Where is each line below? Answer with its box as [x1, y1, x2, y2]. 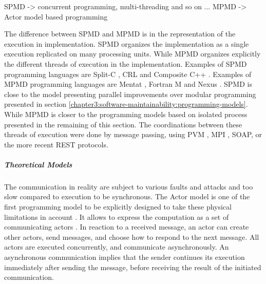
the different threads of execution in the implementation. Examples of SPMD [4, 58, 247, 69]
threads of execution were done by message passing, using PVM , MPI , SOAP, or [4, 129, 262, 140]
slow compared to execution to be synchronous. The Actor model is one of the [4, 191, 250, 202]
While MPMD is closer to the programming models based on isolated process [4, 108, 248, 119]
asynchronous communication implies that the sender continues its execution [4, 252, 245, 262]
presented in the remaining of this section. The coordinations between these [4, 119, 242, 129]
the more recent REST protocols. [4, 139, 108, 149]
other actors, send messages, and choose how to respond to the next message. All [4, 231, 259, 242]
